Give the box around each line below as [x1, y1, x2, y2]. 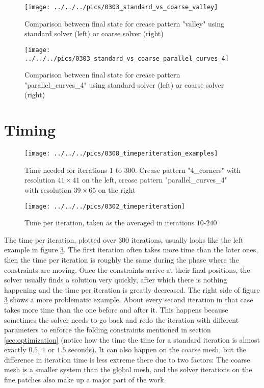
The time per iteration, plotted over [4, 234, 116, 245]
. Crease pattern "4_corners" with [135, 164, 241, 175]
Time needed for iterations [24, 164, 108, 175]
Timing [4, 119, 56, 140]
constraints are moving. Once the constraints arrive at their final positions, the [4, 264, 250, 275]
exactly [4, 344, 27, 355]
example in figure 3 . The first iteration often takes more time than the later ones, [4, 244, 258, 255]
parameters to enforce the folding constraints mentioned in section [4, 324, 211, 335]
